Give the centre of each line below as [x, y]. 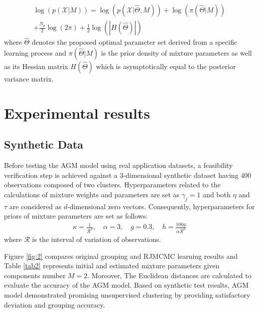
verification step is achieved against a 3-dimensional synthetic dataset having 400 [128, 175]
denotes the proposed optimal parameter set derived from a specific [134, 42]
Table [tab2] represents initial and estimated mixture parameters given [112, 266]
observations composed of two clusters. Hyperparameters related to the [112, 185]
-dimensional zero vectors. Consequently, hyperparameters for [161, 206]
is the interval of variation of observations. [97, 239]
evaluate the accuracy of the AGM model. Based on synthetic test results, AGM [127, 285]
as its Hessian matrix [36, 66]
